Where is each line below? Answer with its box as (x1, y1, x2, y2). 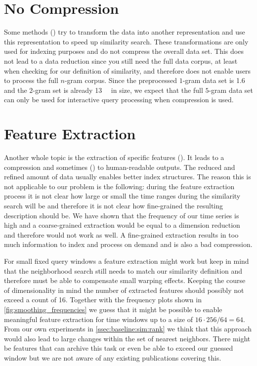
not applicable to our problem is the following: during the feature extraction (4, 181, 235, 191)
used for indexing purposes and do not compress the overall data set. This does (4, 46, 244, 56)
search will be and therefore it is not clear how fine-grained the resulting (4, 200, 223, 210)
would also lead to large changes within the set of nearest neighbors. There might (4, 333, 251, 343)
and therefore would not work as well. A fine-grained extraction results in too (4, 229, 239, 240)
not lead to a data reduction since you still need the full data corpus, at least (4, 55, 238, 66)
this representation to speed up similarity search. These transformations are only (4, 36, 249, 46)
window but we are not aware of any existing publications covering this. (4, 352, 221, 363)
